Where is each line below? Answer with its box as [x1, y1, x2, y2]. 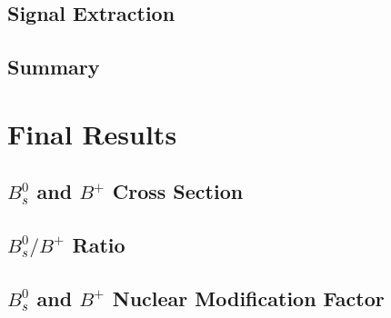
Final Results [7, 114, 177, 152]
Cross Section [112, 177, 244, 205]
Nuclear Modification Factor [112, 283, 385, 312]
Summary [7, 53, 100, 81]
